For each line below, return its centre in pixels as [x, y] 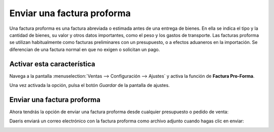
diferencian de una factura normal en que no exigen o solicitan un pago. [85, 49]
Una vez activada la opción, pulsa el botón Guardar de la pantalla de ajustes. [90, 85]
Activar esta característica [53, 64]
